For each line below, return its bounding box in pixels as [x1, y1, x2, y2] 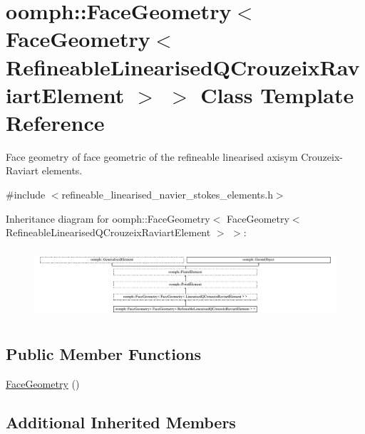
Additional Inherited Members [6, 411, 236, 433]
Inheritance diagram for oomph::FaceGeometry [6, 211, 210, 226]
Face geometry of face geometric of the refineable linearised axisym [6, 149, 298, 164]
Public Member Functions [6, 342, 201, 364]
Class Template [200, 80, 354, 109]
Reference [6, 107, 105, 137]
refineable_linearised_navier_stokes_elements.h [61, 187, 273, 202]
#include [6, 187, 46, 202]
